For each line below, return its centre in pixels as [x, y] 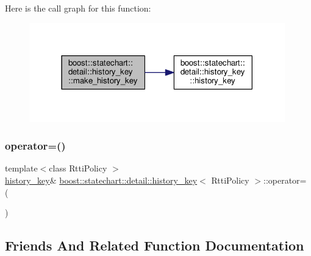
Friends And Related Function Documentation [155, 245]
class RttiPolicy [78, 168]
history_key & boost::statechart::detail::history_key [101, 180]
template [21, 168]
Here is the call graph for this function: [78, 8]
